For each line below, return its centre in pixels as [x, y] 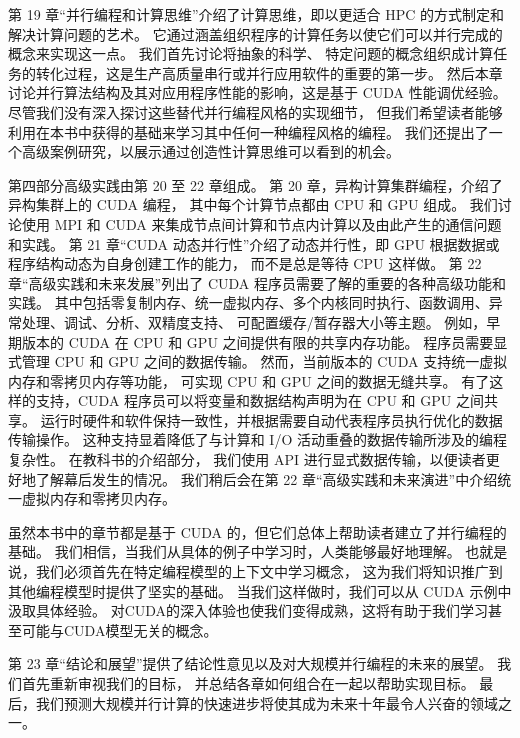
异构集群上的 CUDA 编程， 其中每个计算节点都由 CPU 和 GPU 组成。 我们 [253, 204]
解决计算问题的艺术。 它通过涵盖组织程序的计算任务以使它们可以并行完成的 [255, 33]
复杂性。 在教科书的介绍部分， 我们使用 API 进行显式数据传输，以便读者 [247, 459]
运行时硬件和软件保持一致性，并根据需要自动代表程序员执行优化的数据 [271, 419]
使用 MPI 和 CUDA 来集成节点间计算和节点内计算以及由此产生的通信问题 [261, 223]
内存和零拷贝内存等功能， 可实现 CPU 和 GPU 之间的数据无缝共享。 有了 [249, 380]
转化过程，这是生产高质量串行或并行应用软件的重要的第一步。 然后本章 [269, 72]
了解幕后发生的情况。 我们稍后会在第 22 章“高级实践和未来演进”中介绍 [266, 478]
